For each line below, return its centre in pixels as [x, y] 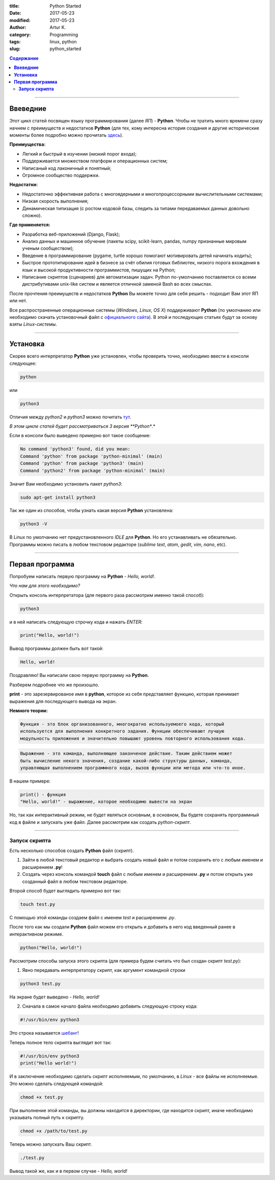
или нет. [18, 300]
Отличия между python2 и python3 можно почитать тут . [70, 417]
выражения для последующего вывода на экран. [63, 701]
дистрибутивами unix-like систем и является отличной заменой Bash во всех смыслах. [117, 284]
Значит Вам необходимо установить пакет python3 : [66, 484]
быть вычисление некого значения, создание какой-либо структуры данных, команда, [126, 761]
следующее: [23, 363]
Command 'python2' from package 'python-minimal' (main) [93, 470]
